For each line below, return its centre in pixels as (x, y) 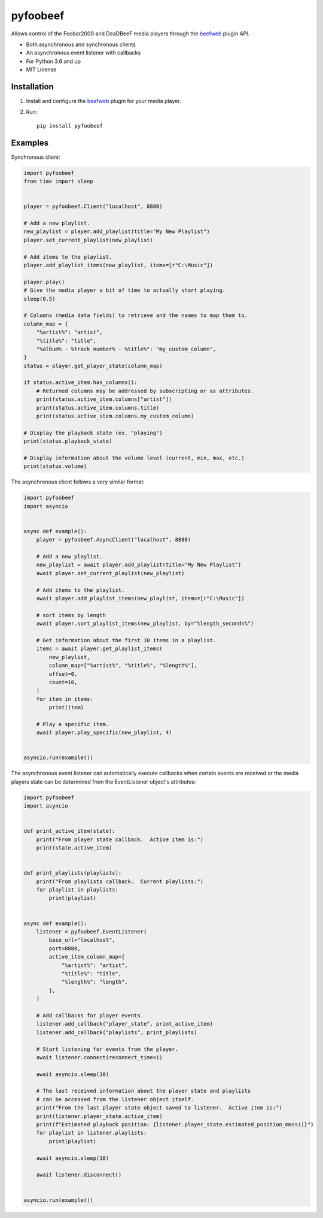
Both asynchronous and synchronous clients (81, 44)
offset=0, (63, 674)
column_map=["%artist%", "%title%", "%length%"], (123, 666)
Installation (32, 87)
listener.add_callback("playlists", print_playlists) (117, 1032)
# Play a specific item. (73, 724)
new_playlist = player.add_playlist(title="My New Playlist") (117, 232)
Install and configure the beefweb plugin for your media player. (103, 101)
